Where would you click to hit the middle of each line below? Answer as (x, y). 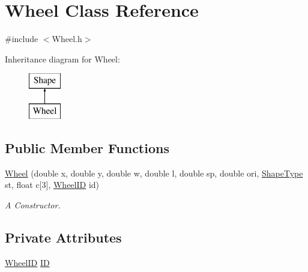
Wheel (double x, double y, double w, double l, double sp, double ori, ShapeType (154, 173)
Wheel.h (67, 39)
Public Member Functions (87, 147)
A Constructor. (33, 204)
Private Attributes (63, 237)
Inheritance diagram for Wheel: (62, 59)
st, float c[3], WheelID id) (52, 185)
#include (22, 39)
